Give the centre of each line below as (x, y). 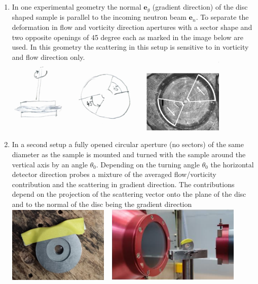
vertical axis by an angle (50, 164)
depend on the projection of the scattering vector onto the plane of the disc (129, 194)
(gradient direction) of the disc (200, 7)
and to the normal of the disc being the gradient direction (102, 204)
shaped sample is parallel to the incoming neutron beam (99, 17)
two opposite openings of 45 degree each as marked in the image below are (127, 37)
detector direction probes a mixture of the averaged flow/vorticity (114, 174)
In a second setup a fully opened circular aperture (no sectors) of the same (128, 144)
